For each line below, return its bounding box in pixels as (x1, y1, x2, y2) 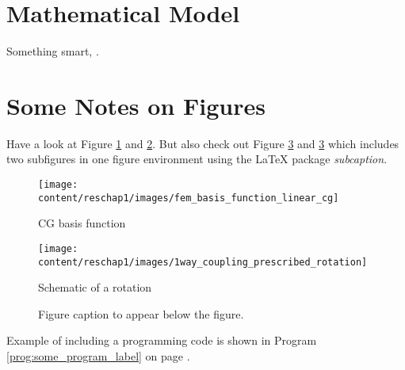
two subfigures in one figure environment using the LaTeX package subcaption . (6, 151, 388, 167)
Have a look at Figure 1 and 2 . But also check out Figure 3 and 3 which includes (6, 135, 399, 151)
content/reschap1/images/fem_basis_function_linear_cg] (38, 192, 339, 204)
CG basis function (38, 215, 126, 231)
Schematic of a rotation (38, 279, 152, 296)
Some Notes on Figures (6, 89, 266, 121)
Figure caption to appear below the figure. (38, 305, 244, 322)
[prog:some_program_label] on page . (6, 348, 190, 364)
